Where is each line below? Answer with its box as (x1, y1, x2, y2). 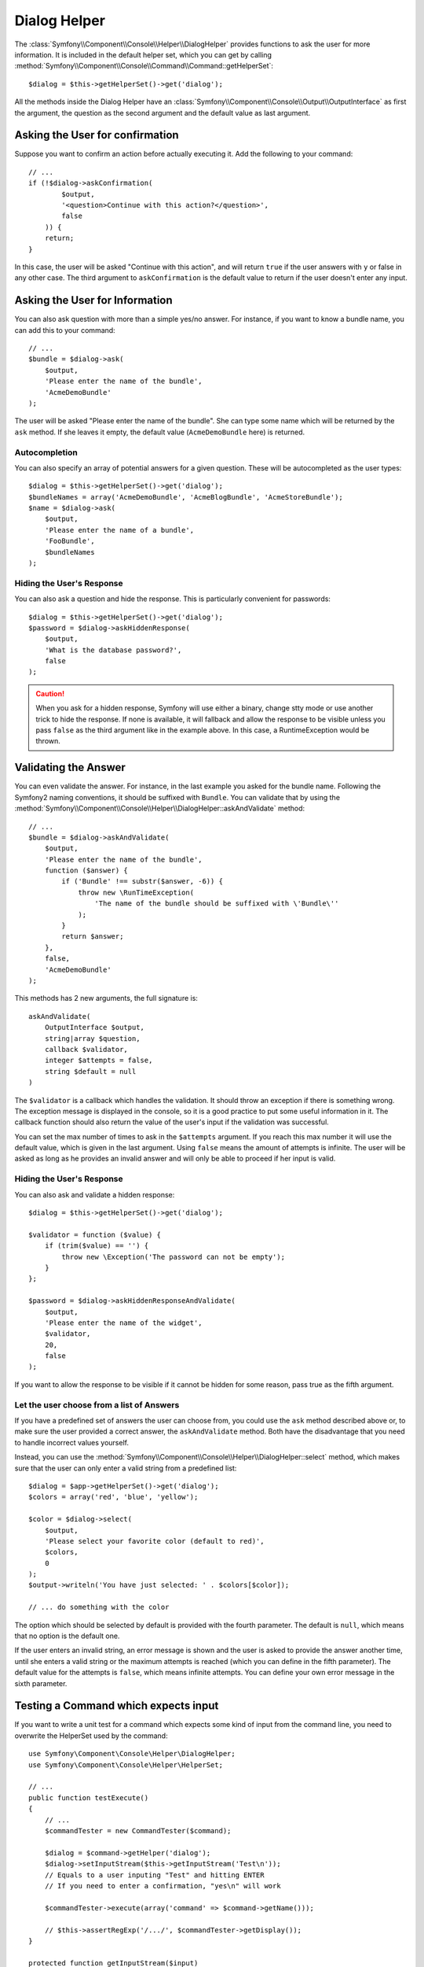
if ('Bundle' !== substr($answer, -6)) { (61, 877, 224, 886)
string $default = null (44, 1067, 137, 1076)
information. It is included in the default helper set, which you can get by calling (14, 50, 272, 59)
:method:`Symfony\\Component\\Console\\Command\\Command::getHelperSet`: (14, 61, 274, 71)
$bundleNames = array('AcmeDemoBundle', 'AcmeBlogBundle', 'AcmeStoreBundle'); (28, 493, 343, 501)
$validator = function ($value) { (28, 1230, 161, 1239)
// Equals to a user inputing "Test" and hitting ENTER (44, 1870, 265, 1880)
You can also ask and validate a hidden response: (14, 1190, 175, 1199)
